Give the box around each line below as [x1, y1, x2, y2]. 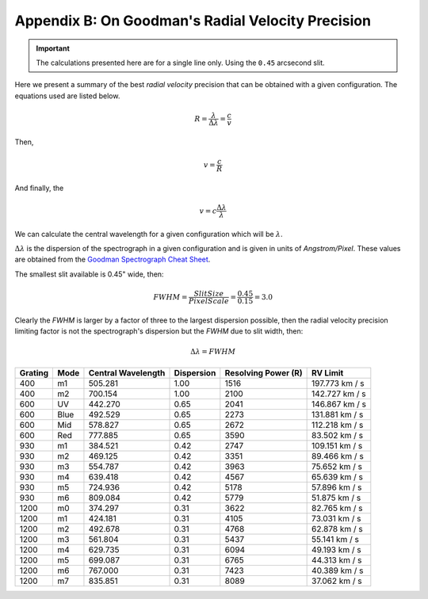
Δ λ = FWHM [190, 347, 236, 357]
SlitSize [193, 289, 224, 299]
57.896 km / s [311, 482, 362, 493]
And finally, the [14, 183, 64, 193]
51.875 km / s [311, 492, 361, 503]
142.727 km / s [311, 388, 366, 399]
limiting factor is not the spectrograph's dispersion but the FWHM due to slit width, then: [14, 326, 304, 336]
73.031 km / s [311, 513, 361, 524]
